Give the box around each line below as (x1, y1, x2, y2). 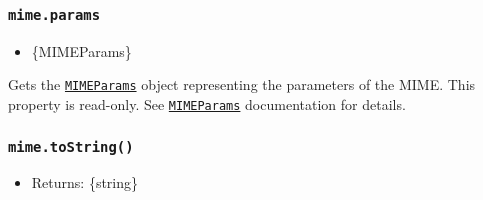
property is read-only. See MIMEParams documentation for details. (8, 94, 406, 115)
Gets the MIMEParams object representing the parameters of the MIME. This (8, 74, 476, 95)
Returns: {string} (31, 172, 139, 193)
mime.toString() (8, 138, 134, 155)
